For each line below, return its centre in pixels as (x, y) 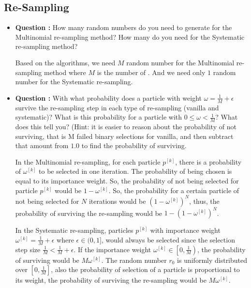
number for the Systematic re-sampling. (74, 82)
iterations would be (117, 201)
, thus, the (204, 201)
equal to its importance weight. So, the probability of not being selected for (127, 180)
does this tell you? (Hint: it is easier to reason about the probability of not (126, 127)
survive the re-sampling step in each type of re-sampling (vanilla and (117, 107)
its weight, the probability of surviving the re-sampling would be (111, 280)
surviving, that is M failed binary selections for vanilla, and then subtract (124, 136)
